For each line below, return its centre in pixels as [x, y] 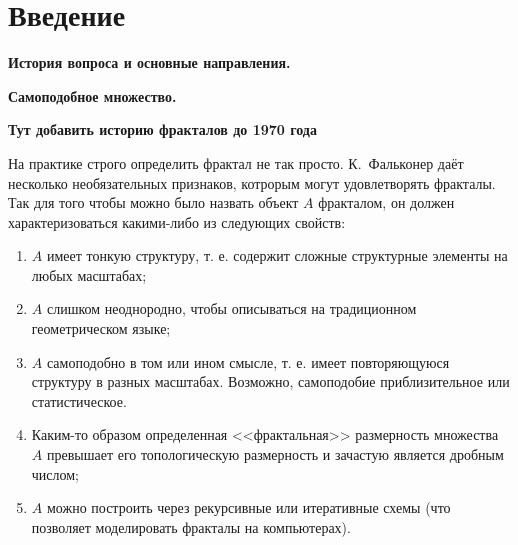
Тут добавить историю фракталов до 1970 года [162, 129]
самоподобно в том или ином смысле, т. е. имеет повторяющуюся [248, 361]
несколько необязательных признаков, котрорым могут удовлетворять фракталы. [252, 182]
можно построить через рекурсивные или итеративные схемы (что [248, 507]
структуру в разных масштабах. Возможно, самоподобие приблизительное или [270, 381]
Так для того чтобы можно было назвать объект [153, 202]
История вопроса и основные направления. [149, 62]
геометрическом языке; [101, 328]
